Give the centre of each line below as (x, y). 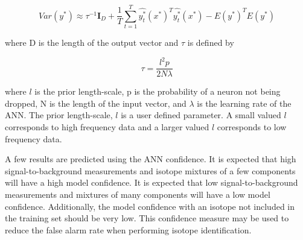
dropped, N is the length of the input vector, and (96, 103)
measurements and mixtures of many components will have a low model (138, 194)
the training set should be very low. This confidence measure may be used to (147, 218)
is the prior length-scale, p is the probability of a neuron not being (158, 91)
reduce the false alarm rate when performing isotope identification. (128, 229)
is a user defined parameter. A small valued (201, 115)
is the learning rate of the (244, 103)
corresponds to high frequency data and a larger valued (107, 127)
